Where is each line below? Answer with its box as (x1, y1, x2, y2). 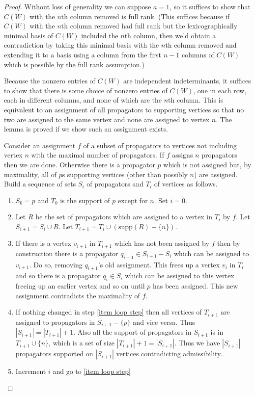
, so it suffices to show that (170, 1, 251, 11)
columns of (181, 49, 214, 59)
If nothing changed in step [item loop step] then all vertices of (15, 307, 202, 317)
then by (217, 238, 240, 248)
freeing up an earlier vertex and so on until (15, 281, 145, 291)
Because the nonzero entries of (4, 76, 95, 86)
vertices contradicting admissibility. (116, 348, 223, 359)
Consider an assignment (4, 140, 76, 150)
